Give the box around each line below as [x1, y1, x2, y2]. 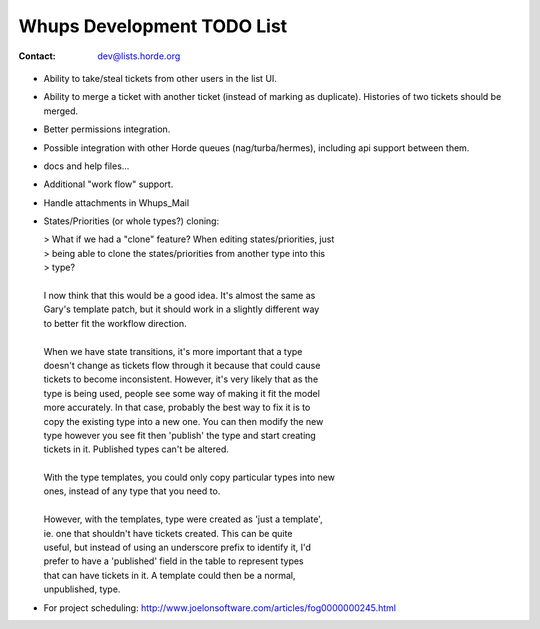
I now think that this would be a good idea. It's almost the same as [43, 290, 316, 302]
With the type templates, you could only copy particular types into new [43, 471, 335, 484]
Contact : [18, 50, 57, 62]
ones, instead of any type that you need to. [43, 485, 221, 497]
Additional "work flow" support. [43, 178, 174, 190]
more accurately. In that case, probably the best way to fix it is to [43, 401, 311, 414]
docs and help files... [43, 160, 130, 172]
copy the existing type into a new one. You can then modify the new [43, 415, 324, 427]
